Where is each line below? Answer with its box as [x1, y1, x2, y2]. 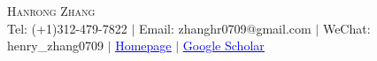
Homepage [115, 36, 172, 55]
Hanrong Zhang [7, 2, 96, 19]
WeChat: [322, 19, 371, 37]
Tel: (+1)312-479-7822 [7, 19, 127, 37]
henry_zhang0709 [7, 36, 104, 55]
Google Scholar [182, 36, 265, 55]
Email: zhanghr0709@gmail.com [138, 19, 312, 37]
